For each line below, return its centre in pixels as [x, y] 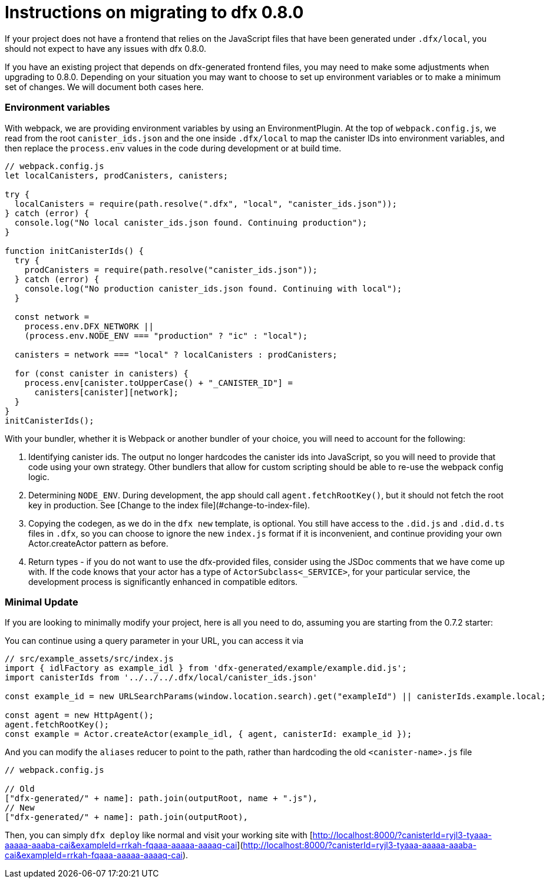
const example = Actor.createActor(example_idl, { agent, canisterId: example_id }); [209, 734]
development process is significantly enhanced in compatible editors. [163, 581]
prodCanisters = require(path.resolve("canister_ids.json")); [171, 269]
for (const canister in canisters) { [101, 373]
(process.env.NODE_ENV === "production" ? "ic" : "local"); [166, 335]
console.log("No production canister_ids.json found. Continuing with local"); [213, 288]
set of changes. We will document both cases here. [104, 87]
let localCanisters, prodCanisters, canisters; [117, 175]
